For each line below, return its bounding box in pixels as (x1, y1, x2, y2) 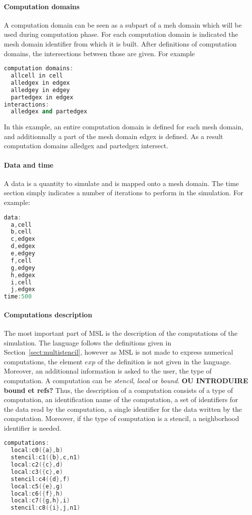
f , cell (11, 257, 32, 264)
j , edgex (11, 286, 35, 293)
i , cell (11, 279, 32, 286)
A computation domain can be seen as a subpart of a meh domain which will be (4, 19, 242, 30)
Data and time (4, 159, 54, 170)
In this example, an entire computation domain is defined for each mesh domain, (4, 122, 243, 132)
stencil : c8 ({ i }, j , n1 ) (11, 504, 80, 512)
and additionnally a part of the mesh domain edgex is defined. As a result (4, 131, 223, 141)
